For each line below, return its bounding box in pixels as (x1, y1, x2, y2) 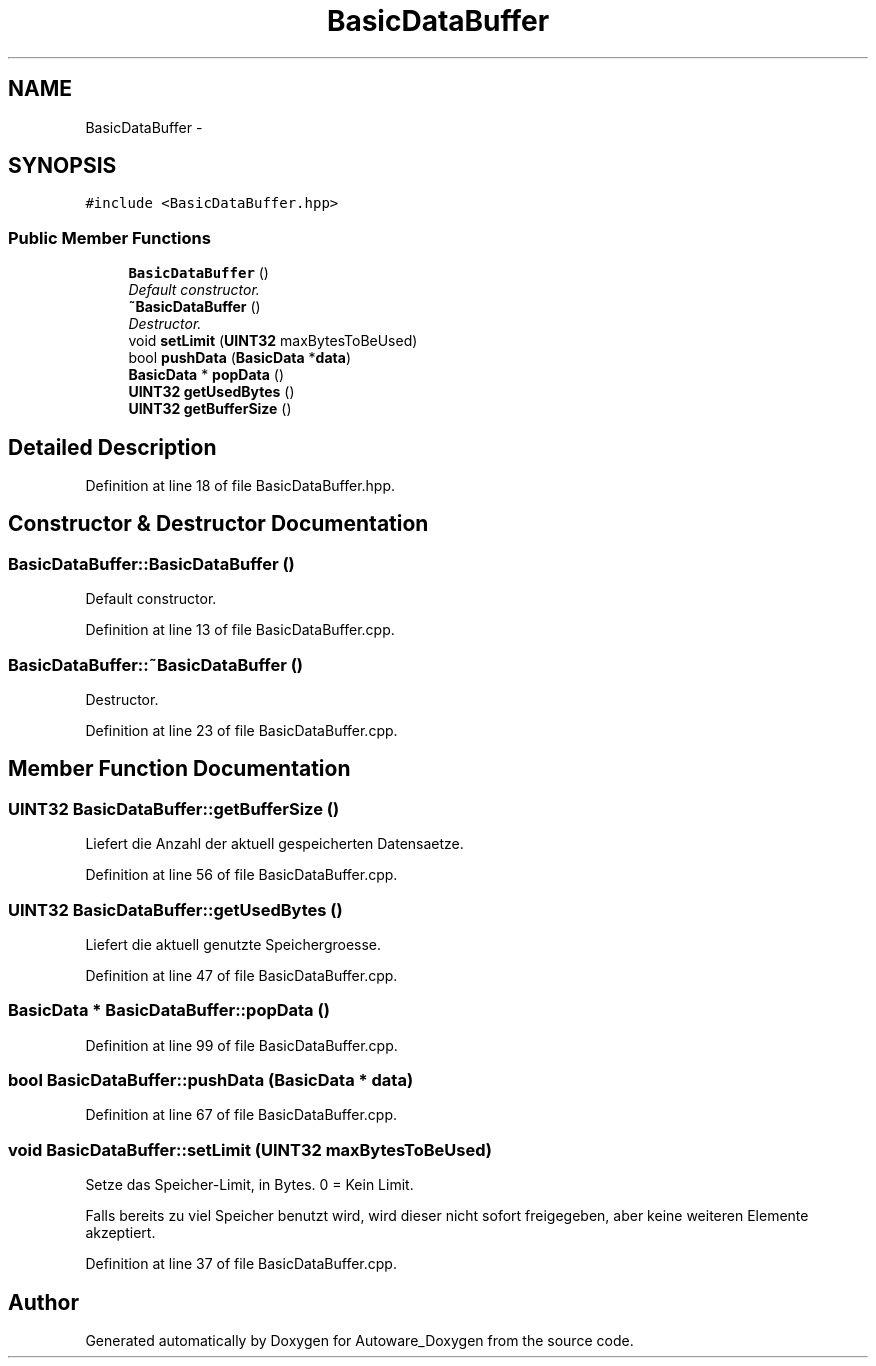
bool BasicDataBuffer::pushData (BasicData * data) (8, 1070, 414, 1091)
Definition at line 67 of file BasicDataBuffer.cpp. (85, 1106, 397, 1124)
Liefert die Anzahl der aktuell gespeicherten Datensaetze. (85, 835, 464, 853)
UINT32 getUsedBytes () (128, 383, 295, 401)
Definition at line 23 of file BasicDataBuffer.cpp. (85, 722, 398, 739)
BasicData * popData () (128, 366, 285, 384)
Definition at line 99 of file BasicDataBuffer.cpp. (85, 1036, 398, 1054)
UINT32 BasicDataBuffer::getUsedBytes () (8, 899, 343, 920)
